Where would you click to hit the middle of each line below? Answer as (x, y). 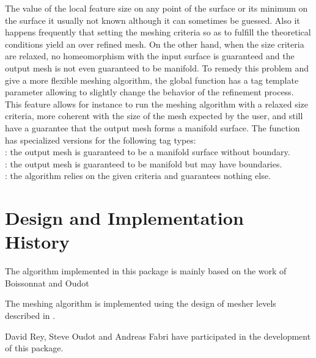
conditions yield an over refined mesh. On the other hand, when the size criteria (155, 44)
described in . (30, 315)
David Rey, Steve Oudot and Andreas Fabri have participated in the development (158, 336)
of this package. (34, 348)
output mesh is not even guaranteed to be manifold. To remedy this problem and (157, 68)
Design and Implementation (124, 218)
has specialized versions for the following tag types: (101, 140)
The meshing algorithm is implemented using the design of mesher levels (141, 303)
